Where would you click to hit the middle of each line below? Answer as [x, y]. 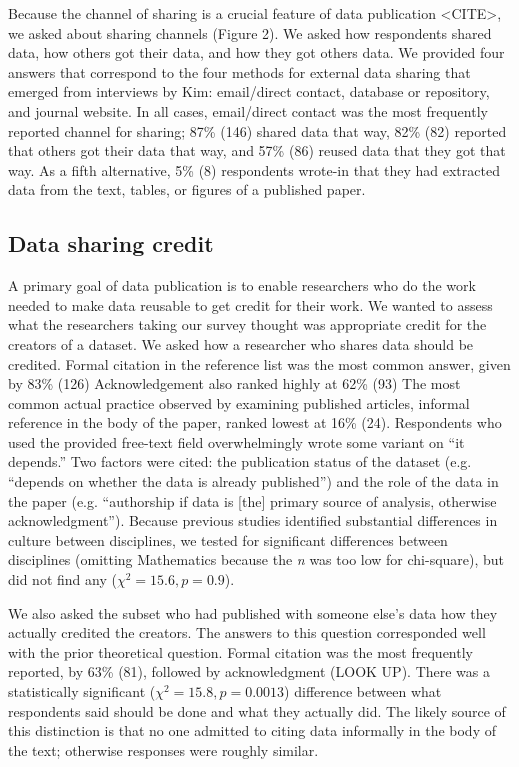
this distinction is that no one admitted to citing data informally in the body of [252, 730]
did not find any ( [62, 579]
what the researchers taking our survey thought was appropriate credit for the [247, 324]
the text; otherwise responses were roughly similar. [163, 749]
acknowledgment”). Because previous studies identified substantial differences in [253, 520]
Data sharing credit [111, 243]
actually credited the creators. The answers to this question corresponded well [247, 632]
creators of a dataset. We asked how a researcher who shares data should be [241, 343]
